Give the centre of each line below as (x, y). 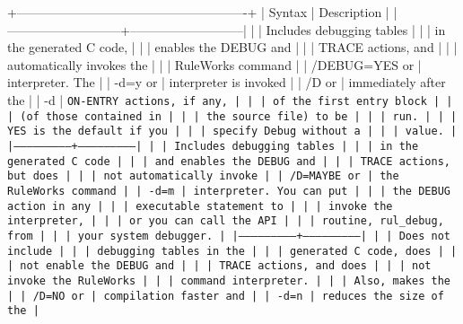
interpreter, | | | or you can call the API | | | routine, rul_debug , (226, 221)
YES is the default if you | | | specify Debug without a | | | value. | (232, 131)
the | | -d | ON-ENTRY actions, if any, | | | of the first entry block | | (230, 99)
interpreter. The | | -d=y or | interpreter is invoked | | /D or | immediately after (227, 82)
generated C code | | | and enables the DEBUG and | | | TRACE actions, (229, 161)
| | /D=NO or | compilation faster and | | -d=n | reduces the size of (226, 296)
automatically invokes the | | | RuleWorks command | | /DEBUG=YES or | (214, 64)
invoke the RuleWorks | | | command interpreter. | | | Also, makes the (229, 280)
